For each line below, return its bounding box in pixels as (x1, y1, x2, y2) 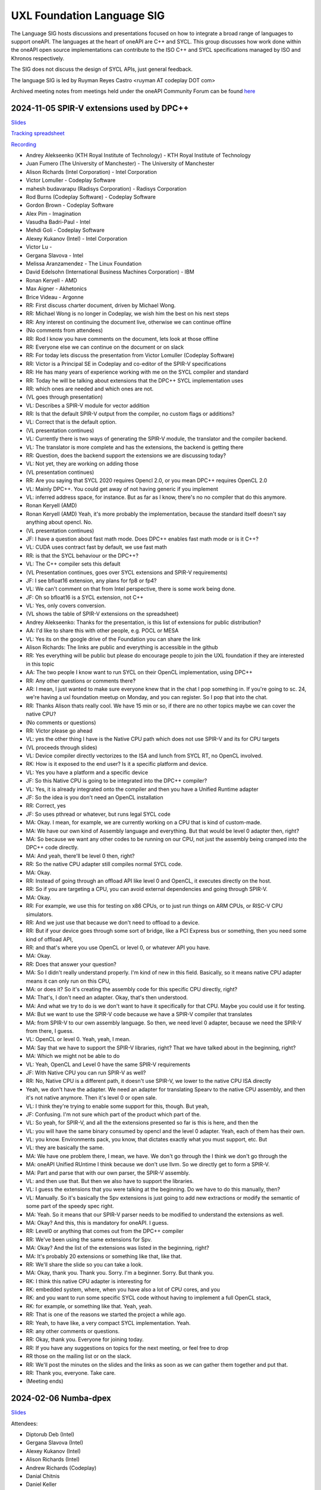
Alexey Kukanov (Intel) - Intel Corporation (26, 235, 128, 242)
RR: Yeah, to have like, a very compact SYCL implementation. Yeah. (26, 1319, 191, 1326)
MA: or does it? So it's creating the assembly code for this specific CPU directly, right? (26, 986, 238, 993)
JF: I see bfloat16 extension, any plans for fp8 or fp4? (26, 577, 157, 584)
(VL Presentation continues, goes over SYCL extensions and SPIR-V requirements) (26, 569, 228, 576)
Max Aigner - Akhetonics (26, 285, 87, 292)
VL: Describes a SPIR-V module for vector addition (26, 402, 150, 409)
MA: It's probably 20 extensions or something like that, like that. (26, 1252, 182, 1260)
